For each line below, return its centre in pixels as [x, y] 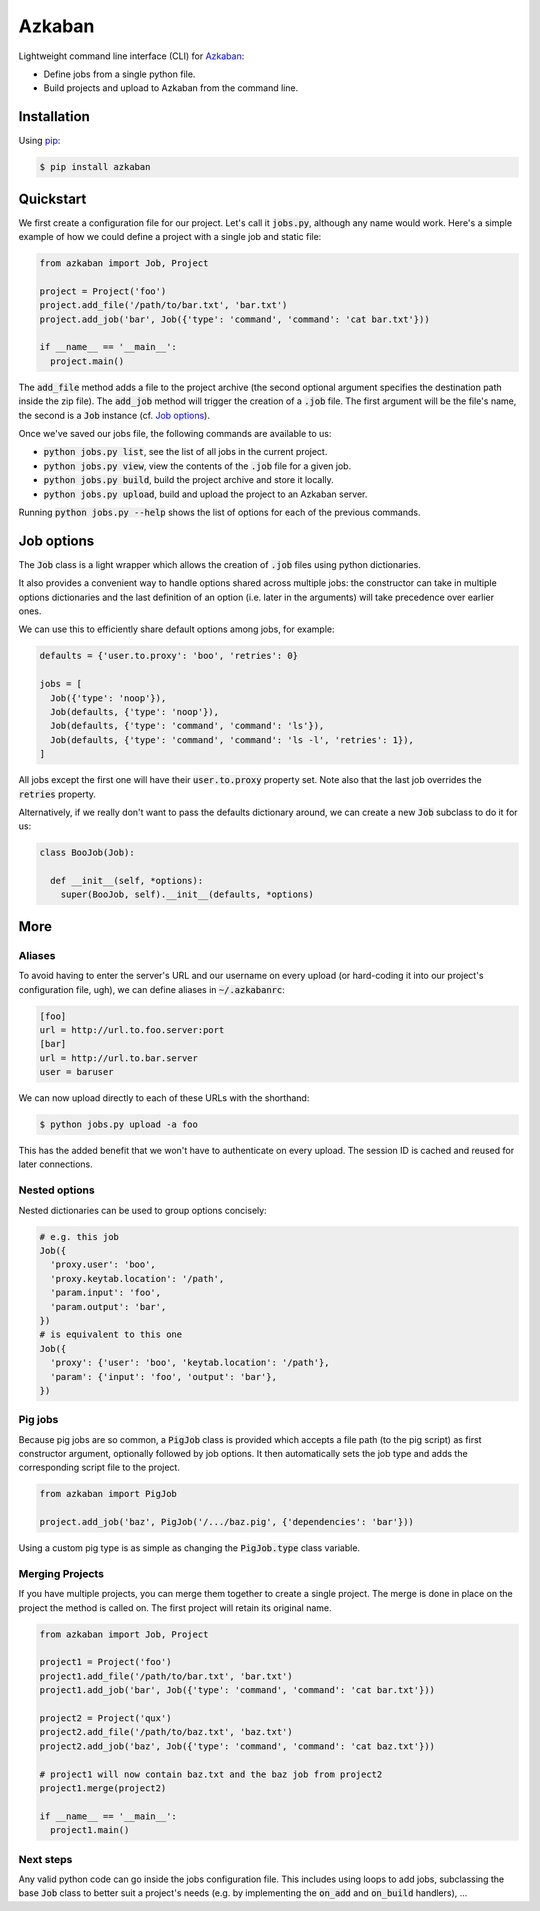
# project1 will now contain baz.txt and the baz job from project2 [211, 1774]
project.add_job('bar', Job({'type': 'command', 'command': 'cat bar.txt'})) [234, 319]
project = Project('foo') [103, 291]
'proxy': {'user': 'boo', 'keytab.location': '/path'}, [190, 1363]
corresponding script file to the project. [99, 1467]
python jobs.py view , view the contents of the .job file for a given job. [197, 466]
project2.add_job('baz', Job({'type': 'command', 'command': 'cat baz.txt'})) [237, 1746]
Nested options [56, 1190]
